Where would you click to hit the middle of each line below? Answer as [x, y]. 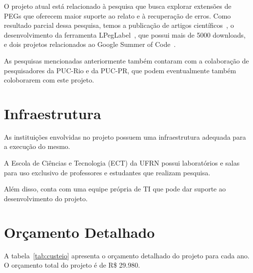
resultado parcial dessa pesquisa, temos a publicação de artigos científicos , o [119, 25]
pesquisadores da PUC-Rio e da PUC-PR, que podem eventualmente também [120, 70]
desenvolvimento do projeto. [46, 198]
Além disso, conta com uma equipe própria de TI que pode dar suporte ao [115, 189]
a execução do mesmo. [37, 146]
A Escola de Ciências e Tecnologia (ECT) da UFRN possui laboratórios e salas [122, 163]
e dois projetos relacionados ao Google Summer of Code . [90, 44]
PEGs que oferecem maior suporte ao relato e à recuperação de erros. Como [117, 15]
